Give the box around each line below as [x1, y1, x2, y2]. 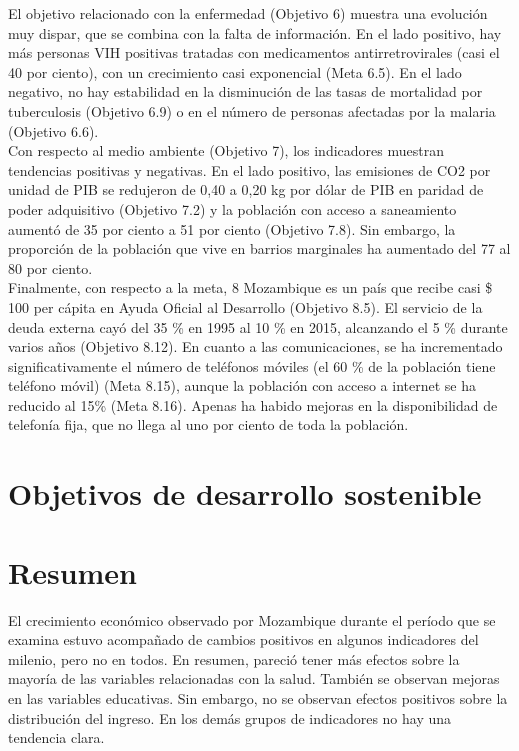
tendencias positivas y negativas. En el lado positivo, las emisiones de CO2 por [8, 159, 491, 180]
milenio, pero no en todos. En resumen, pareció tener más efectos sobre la [8, 648, 460, 669]
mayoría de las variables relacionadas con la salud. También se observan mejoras [8, 668, 500, 689]
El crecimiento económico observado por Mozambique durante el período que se [8, 609, 496, 630]
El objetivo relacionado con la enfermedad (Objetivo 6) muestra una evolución [8, 3, 488, 23]
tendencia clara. [8, 727, 105, 748]
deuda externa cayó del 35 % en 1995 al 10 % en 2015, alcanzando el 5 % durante [8, 316, 508, 337]
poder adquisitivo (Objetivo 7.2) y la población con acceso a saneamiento [8, 198, 457, 219]
